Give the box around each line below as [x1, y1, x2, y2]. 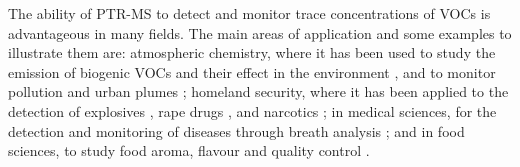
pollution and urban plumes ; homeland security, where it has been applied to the [8, 81, 509, 102]
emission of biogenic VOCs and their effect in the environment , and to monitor [8, 61, 496, 82]
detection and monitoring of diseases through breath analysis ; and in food [8, 120, 465, 141]
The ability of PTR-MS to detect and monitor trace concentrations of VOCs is [8, 3, 491, 23]
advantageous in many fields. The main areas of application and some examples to [8, 22, 512, 43]
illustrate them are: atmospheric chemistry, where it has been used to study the [8, 42, 496, 63]
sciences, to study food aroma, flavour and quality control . [8, 140, 370, 161]
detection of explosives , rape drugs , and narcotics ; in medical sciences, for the [8, 100, 497, 121]
